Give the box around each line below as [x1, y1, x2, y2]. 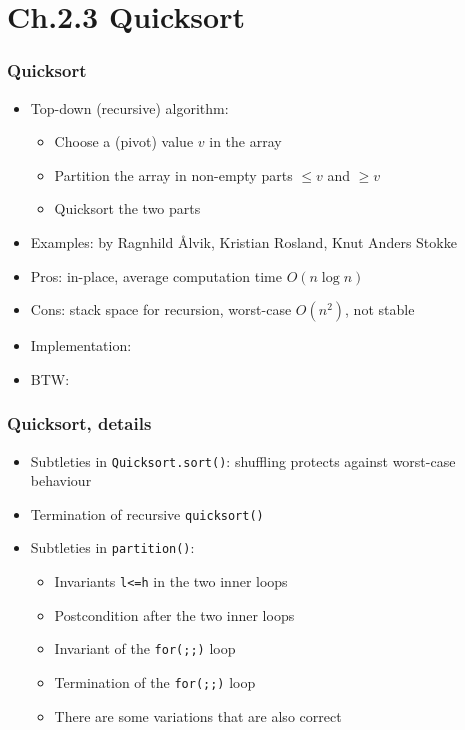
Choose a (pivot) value [54, 131, 194, 152]
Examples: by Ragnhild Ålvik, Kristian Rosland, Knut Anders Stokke [30, 231, 457, 252]
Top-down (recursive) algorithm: [30, 97, 229, 118]
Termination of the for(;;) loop [54, 672, 256, 693]
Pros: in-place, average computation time [30, 265, 282, 286]
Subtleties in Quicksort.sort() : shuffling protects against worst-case [30, 450, 456, 471]
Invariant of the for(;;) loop [54, 638, 236, 659]
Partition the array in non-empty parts [54, 164, 293, 185]
